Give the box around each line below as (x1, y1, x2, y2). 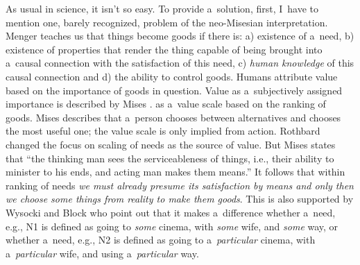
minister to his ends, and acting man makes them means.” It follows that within (6, 164, 345, 179)
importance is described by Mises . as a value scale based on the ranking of (6, 96, 326, 111)
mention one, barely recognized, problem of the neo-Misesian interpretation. (6, 15, 328, 29)
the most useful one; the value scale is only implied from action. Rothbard (6, 123, 320, 138)
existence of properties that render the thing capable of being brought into (6, 42, 323, 56)
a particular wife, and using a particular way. (6, 246, 199, 260)
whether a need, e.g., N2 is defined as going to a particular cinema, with (6, 232, 316, 247)
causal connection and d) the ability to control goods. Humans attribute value (6, 69, 338, 83)
